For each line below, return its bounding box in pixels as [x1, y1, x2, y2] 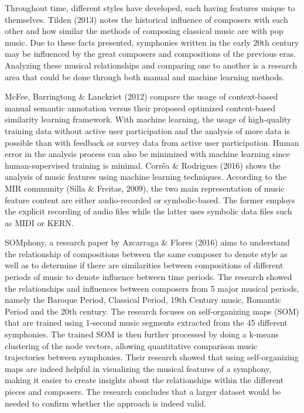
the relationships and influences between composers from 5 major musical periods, [5, 282, 299, 294]
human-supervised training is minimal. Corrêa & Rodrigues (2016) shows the [5, 159, 281, 171]
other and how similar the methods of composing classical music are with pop [5, 25, 283, 37]
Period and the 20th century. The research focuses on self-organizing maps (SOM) [5, 305, 299, 317]
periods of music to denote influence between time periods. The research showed [5, 271, 292, 283]
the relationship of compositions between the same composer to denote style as [5, 247, 288, 260]
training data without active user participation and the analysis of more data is [5, 124, 290, 136]
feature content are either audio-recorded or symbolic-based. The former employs [5, 193, 295, 206]
